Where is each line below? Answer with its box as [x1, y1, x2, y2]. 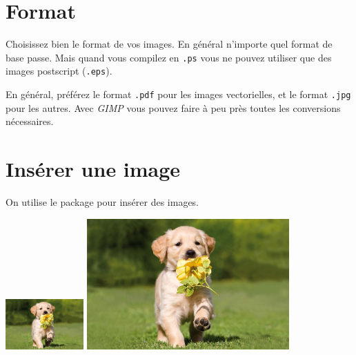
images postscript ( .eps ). [6, 64, 112, 78]
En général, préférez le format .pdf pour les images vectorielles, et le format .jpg [6, 87, 351, 102]
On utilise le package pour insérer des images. [6, 195, 199, 209]
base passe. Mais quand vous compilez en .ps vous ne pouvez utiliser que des [6, 50, 332, 64]
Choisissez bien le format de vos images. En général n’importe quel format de [6, 37, 333, 51]
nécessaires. [6, 114, 54, 128]
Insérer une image [6, 155, 181, 183]
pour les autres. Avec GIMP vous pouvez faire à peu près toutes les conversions [6, 100, 341, 115]
